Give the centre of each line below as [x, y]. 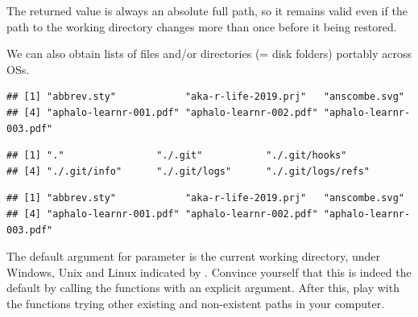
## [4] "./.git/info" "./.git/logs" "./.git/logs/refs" [188, 171]
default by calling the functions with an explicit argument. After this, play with [203, 288]
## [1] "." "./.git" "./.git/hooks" [177, 156]
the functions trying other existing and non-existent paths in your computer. [196, 303]
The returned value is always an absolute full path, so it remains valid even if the [207, 10]
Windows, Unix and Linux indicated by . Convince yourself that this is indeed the [209, 272]
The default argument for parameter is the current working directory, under [194, 256]
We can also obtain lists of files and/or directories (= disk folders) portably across [209, 54]
